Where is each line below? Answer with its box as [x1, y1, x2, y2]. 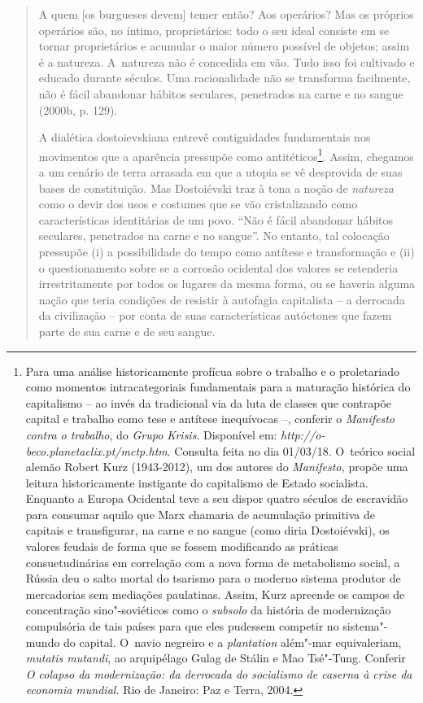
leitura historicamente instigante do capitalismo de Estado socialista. [25, 474, 368, 491]
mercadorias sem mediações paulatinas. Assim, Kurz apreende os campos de [25, 585, 405, 602]
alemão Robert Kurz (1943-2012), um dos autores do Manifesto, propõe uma [25, 458, 408, 475]
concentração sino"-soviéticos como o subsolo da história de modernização [25, 601, 391, 618]
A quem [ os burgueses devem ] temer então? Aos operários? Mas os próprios [38, 6, 414, 22]
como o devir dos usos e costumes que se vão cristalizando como [38, 195, 358, 212]
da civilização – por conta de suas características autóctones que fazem [38, 307, 392, 324]
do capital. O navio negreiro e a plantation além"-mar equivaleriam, [63, 633, 402, 650]
